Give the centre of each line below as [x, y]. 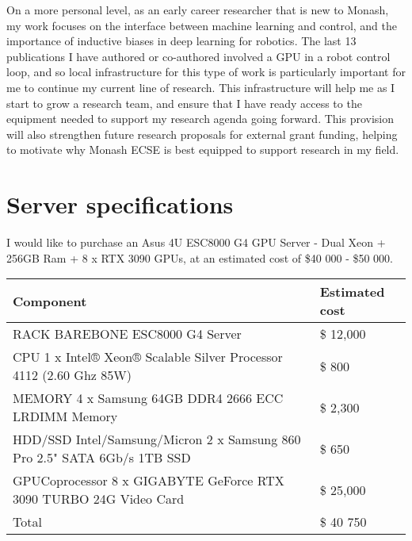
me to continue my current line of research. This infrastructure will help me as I [201, 87]
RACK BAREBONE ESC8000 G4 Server [127, 334]
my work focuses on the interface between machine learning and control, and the [202, 25]
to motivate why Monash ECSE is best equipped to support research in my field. [203, 150]
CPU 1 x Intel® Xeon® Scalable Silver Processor [148, 357]
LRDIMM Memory [65, 416]
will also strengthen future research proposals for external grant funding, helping [202, 134]
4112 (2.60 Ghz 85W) [72, 375]
